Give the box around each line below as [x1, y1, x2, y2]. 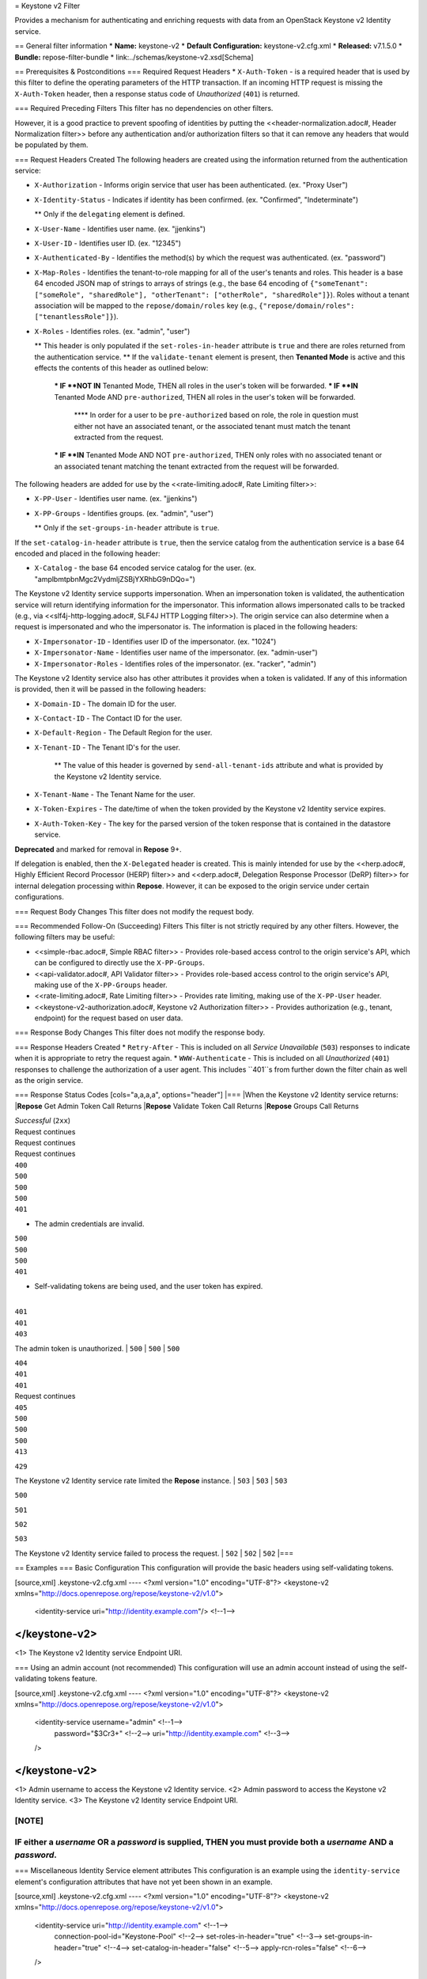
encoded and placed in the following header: [14, 549, 161, 558]
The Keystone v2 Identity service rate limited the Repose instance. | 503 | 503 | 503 [14, 1476, 288, 1485]
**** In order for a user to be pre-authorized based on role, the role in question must [74, 410, 359, 420]
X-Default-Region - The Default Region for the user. [34, 728, 213, 738]
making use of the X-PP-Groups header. [34, 980, 168, 989]
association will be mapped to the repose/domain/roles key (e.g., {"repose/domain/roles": [34, 301, 355, 310]
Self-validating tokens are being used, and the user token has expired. [34, 1281, 263, 1290]
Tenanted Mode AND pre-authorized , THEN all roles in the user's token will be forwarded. [54, 392, 356, 401]
